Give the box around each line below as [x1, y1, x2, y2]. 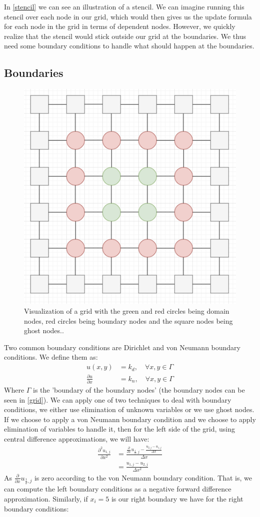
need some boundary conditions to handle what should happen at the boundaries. [4, 40, 254, 51]
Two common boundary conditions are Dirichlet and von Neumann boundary [4, 342, 240, 352]
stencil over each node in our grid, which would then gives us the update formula [4, 11, 252, 21]
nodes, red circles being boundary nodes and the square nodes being [24, 315, 233, 326]
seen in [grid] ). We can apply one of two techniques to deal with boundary [4, 394, 231, 405]
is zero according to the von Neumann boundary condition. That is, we [34, 472, 252, 483]
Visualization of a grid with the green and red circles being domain [24, 306, 229, 316]
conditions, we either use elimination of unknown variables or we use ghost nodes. [4, 404, 254, 415]
